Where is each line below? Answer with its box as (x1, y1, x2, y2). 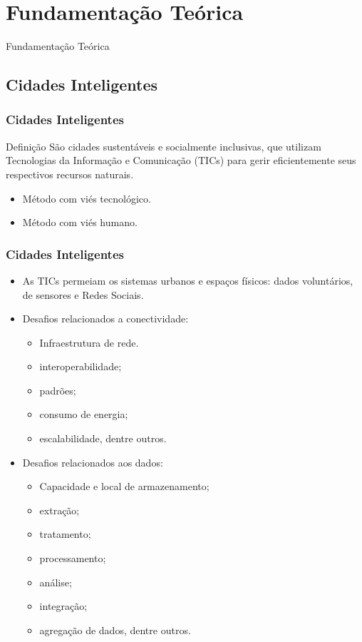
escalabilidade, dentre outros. (39, 431, 167, 446)
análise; (39, 574, 72, 589)
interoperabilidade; (39, 359, 122, 374)
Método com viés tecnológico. (22, 190, 151, 205)
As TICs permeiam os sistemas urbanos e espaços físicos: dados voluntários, (22, 272, 353, 287)
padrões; (39, 382, 76, 397)
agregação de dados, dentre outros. (39, 622, 191, 637)
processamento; (39, 551, 106, 566)
